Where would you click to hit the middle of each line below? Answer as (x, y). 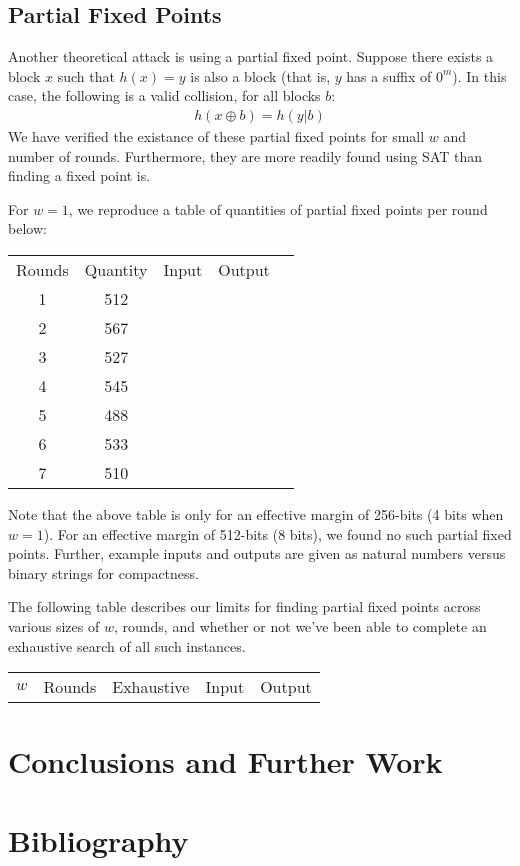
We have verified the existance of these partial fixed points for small (216, 136)
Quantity (116, 269)
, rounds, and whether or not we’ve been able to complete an (300, 625)
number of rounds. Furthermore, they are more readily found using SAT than (245, 155)
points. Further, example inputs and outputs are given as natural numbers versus (257, 553)
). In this (479, 75)
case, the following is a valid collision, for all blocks (164, 95)
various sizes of (54, 625)
